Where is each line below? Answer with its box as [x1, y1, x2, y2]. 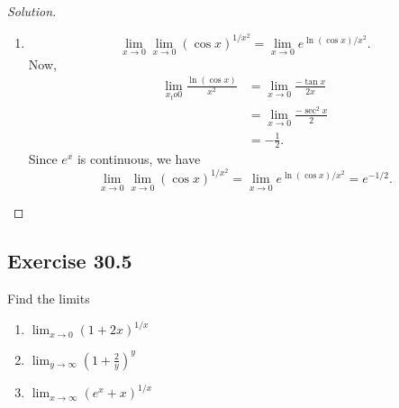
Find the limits [7, 289, 90, 307]
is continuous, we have [77, 150, 201, 168]
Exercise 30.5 [7, 247, 132, 275]
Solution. [7, 2, 57, 20]
